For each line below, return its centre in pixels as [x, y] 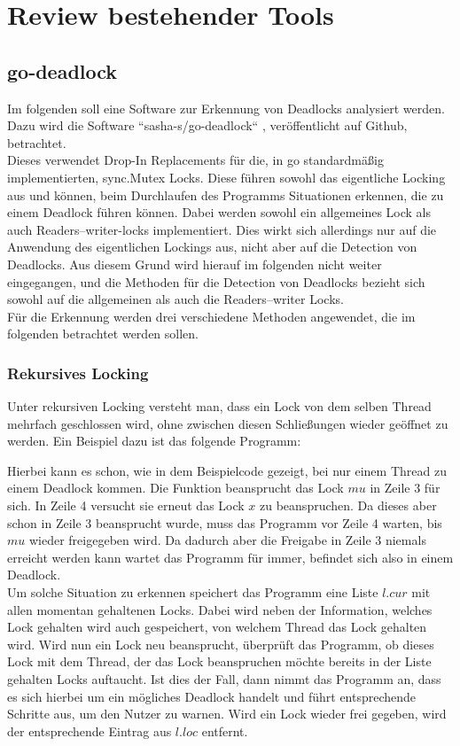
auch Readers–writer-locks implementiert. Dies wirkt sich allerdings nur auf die [222, 229]
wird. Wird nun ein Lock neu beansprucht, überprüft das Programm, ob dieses [221, 644]
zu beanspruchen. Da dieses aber [348, 505]
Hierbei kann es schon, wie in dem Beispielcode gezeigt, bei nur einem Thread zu [227, 470]
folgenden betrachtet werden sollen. [103, 334]
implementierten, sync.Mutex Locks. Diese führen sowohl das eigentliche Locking [226, 177]
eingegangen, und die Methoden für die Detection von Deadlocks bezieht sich [216, 281]
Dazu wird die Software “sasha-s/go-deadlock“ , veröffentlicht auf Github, [207, 125]
